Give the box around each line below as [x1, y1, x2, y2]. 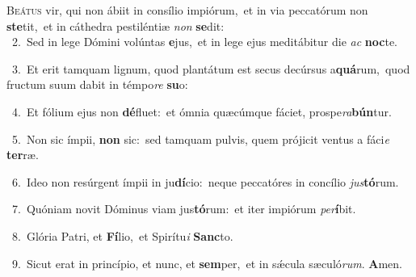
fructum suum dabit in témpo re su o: [6, 76, 188, 93]
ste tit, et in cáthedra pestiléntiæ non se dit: [6, 17, 225, 34]
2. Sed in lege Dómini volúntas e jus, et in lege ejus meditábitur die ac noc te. [11, 33, 398, 50]
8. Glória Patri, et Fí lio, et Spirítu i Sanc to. [11, 227, 233, 244]
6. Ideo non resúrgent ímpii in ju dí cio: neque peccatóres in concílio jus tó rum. [11, 173, 399, 190]
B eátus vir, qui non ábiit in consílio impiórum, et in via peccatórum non [6, 2, 368, 18]
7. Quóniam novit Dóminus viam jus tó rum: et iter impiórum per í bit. [11, 200, 356, 217]
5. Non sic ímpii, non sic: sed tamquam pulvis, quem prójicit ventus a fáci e [11, 130, 389, 147]
